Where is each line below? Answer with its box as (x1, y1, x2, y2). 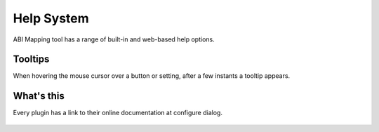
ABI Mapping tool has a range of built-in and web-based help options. (13, 35, 215, 44)
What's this (13, 90, 65, 102)
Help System (13, 11, 89, 26)
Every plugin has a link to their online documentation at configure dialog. (13, 109, 222, 117)
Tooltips (13, 53, 50, 65)
